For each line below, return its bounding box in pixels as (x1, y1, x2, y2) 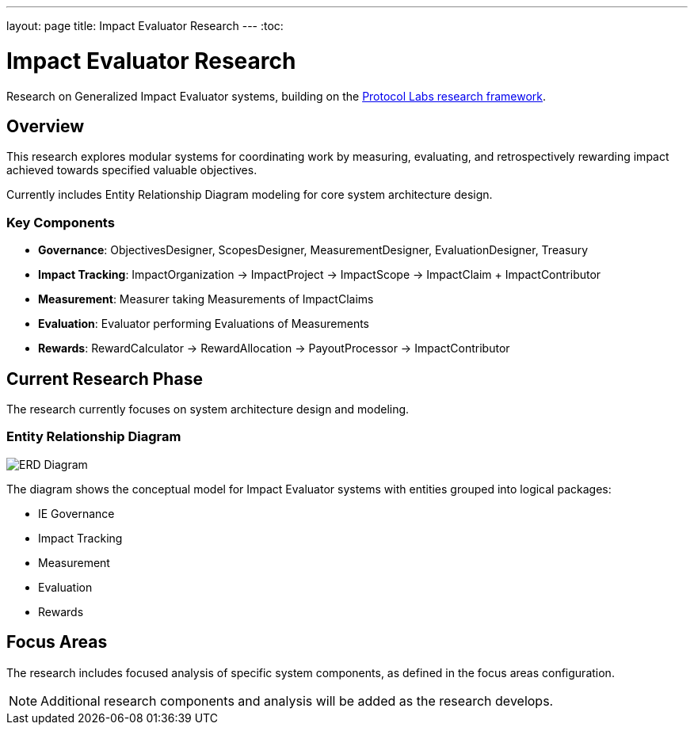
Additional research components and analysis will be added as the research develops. (40, 692, 554, 709)
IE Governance (38, 506, 115, 520)
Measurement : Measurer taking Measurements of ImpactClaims (38, 292, 374, 306)
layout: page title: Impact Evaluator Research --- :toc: (6, 19, 284, 32)
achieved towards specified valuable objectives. (6, 163, 257, 177)
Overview (6, 116, 85, 136)
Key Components (6, 214, 115, 230)
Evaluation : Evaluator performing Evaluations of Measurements (38, 317, 369, 331)
